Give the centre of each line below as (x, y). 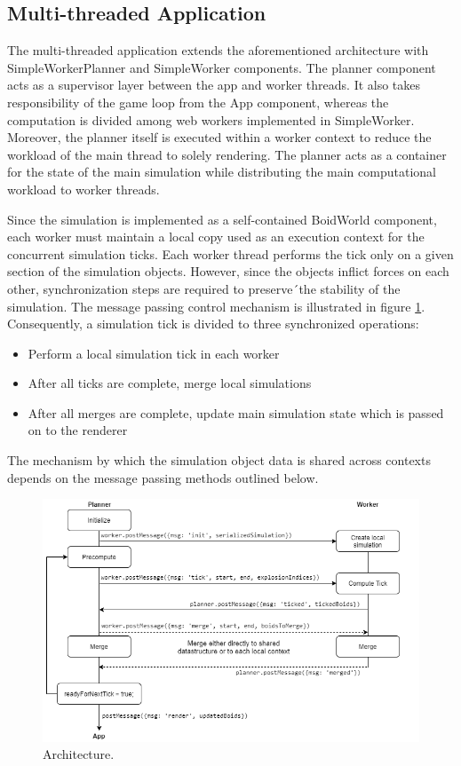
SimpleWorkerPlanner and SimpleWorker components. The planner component (222, 67)
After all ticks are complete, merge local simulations (170, 383)
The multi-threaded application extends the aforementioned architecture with (218, 50)
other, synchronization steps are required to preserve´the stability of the (204, 288)
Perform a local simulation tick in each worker (154, 353)
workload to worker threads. (83, 189)
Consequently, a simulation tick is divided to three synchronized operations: (213, 324)
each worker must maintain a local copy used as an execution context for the (216, 237)
